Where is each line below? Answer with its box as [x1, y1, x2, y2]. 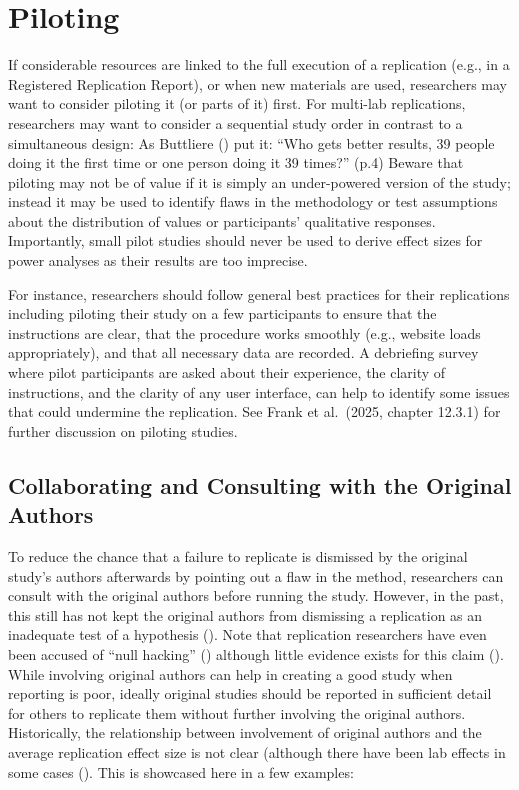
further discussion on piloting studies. [8, 420, 238, 441]
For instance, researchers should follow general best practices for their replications [8, 283, 510, 304]
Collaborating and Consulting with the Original [8, 469, 512, 500]
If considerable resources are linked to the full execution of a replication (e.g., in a [8, 54, 510, 75]
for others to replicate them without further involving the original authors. [8, 702, 466, 723]
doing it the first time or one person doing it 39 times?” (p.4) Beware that [8, 152, 464, 173]
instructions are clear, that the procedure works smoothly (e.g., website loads [8, 322, 481, 343]
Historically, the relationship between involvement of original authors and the [8, 722, 482, 743]
